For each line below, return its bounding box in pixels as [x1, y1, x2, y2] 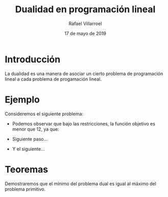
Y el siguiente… [12, 145, 45, 152]
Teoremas [5, 163, 49, 175]
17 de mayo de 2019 [64, 30, 107, 36]
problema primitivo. [5, 186, 46, 192]
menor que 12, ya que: [12, 126, 59, 132]
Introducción [5, 54, 61, 65]
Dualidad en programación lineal [15, 4, 156, 15]
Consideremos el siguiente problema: [5, 111, 84, 117]
